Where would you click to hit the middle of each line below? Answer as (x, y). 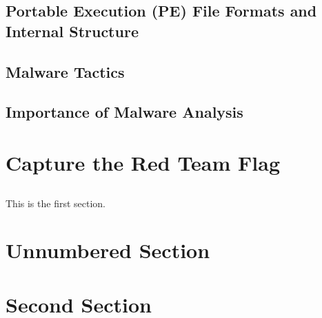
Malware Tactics (65, 71)
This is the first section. (56, 203)
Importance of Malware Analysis (124, 112)
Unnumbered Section (108, 250)
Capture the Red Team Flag (143, 162)
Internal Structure (72, 31)
